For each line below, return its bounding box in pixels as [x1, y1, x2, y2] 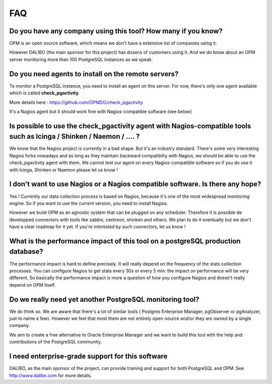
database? [9, 247, 44, 256]
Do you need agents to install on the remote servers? [9, 70, 179, 78]
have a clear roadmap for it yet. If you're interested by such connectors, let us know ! [9, 224, 186, 230]
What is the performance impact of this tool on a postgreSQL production [9, 237, 241, 245]
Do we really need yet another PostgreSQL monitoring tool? [9, 295, 199, 304]
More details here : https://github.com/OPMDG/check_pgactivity [9, 99, 143, 105]
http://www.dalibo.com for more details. [9, 372, 92, 378]
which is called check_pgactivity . [9, 90, 80, 96]
